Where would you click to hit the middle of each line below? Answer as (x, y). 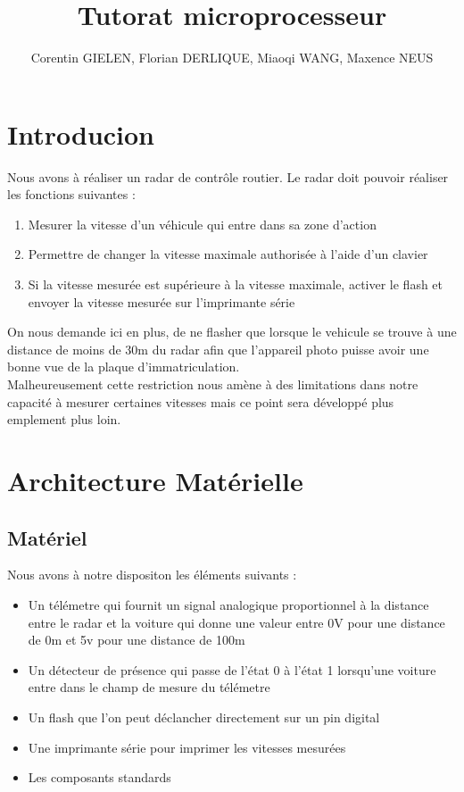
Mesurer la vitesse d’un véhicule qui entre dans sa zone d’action (202, 224)
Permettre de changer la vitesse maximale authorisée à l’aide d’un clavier (228, 254)
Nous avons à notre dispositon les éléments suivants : (152, 575)
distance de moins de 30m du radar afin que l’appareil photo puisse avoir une (218, 349)
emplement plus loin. (64, 419)
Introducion (81, 133)
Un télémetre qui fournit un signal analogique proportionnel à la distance (228, 604)
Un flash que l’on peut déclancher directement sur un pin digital (204, 717)
